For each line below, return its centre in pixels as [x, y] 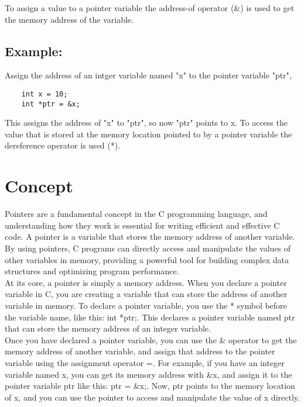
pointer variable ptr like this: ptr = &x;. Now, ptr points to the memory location [150, 386]
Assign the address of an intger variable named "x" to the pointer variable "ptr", [148, 75]
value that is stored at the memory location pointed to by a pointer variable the [148, 134]
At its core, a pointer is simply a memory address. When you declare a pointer [146, 282]
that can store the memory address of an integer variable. [108, 328]
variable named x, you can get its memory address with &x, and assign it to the [148, 374]
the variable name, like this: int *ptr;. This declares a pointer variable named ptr [150, 317]
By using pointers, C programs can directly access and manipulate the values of [148, 248]
